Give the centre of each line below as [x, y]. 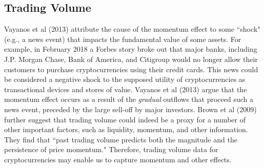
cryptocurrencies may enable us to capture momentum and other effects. [118, 159]
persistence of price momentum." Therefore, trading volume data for [111, 149]
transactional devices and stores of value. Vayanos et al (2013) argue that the [126, 89]
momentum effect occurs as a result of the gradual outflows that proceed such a [129, 99]
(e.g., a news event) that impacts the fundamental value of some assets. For [123, 39]
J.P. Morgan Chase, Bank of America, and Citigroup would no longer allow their [131, 59]
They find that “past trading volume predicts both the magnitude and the [121, 139]
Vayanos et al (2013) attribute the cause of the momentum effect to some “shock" [132, 29]
